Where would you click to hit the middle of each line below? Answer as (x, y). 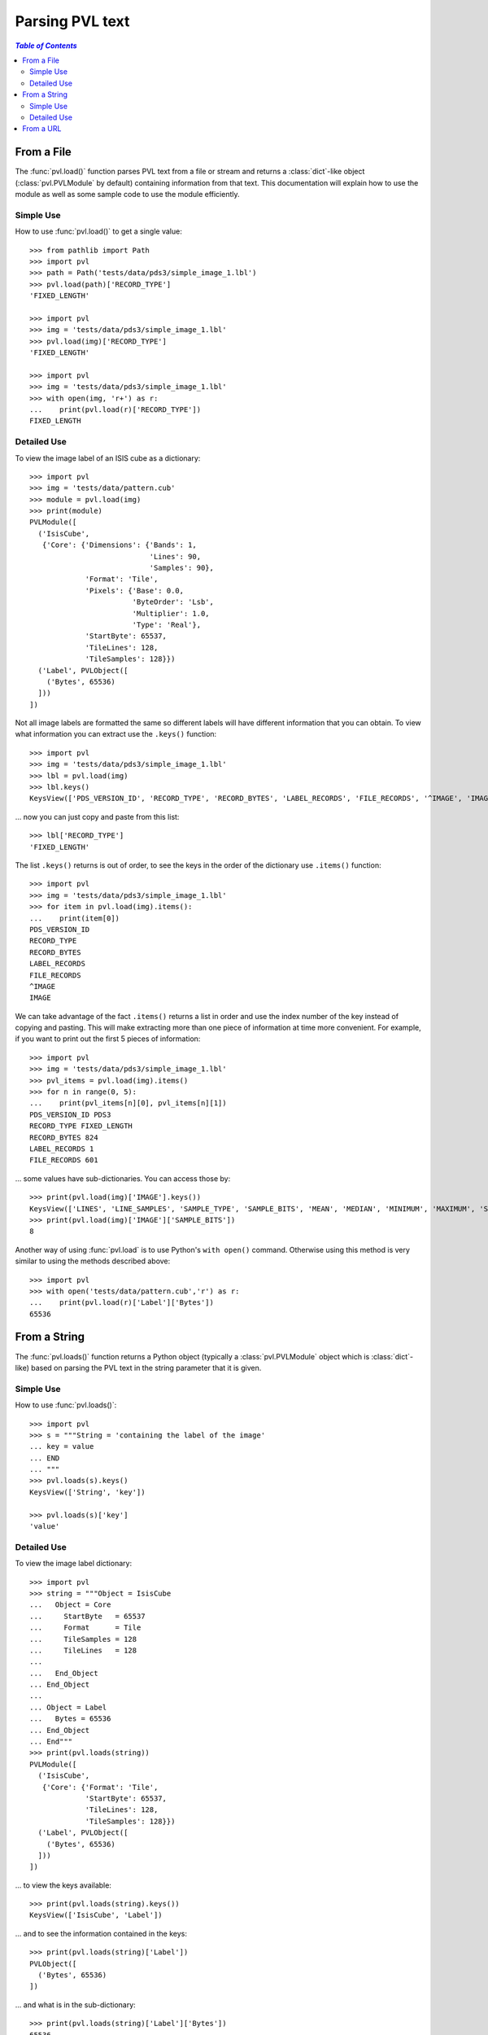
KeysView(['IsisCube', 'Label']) (96, 1915)
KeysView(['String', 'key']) (87, 1492)
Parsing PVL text (72, 21)
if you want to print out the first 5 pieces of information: (108, 1039)
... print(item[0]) (75, 918)
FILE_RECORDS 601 (64, 1160)
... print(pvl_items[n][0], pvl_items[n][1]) (128, 1103)
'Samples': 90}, (182, 568)
